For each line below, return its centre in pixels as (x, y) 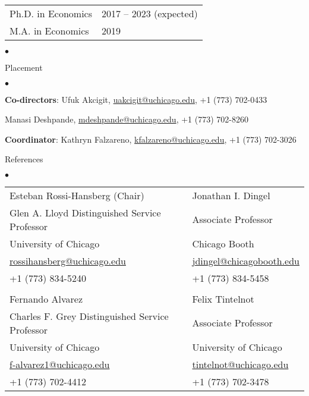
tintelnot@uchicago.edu (240, 364)
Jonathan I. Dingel (231, 195)
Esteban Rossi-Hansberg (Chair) (77, 195)
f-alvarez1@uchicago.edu (60, 364)
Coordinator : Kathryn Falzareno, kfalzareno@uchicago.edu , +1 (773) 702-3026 (151, 139)
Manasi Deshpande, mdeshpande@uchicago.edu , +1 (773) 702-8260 (127, 119)
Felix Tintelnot (223, 298)
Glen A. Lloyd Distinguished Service (85, 212)
